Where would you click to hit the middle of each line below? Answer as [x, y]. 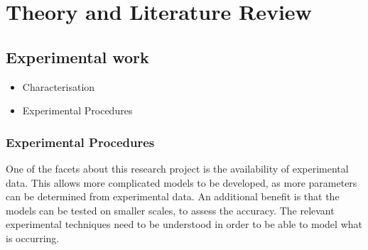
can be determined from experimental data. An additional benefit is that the [173, 196]
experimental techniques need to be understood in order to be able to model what [184, 224]
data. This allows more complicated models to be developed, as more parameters [182, 182]
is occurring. [33, 238]
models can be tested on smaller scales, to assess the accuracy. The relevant [170, 210]
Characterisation [59, 86]
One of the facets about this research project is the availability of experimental [177, 168]
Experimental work [77, 56]
